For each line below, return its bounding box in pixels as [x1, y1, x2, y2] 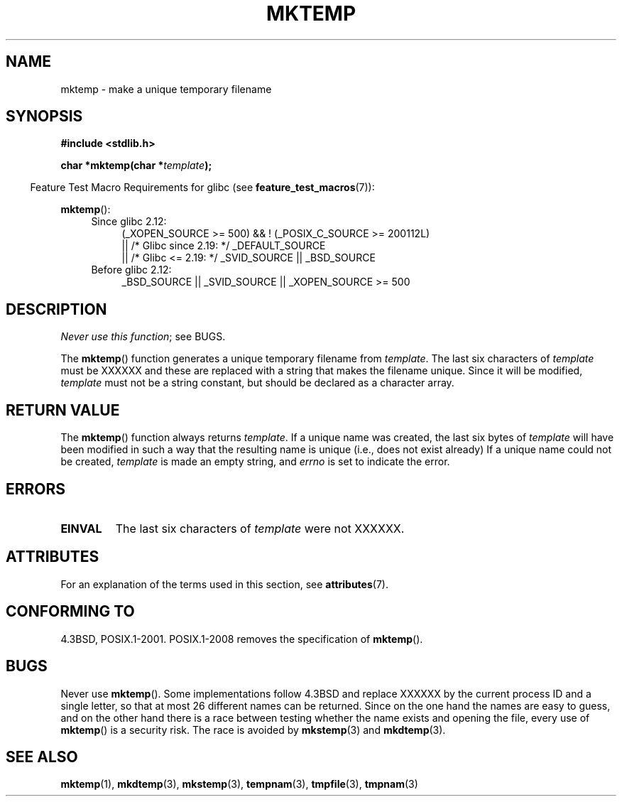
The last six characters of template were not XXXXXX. [115, 521, 405, 536]
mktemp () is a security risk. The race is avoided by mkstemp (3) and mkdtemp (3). [60, 723, 446, 736]
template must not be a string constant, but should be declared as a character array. [60, 376, 454, 389]
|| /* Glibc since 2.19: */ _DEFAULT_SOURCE [121, 239, 326, 252]
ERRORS [6, 479, 66, 498]
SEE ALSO [6, 747, 78, 766]
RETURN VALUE [6, 401, 120, 419]
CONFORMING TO [6, 602, 135, 621]
